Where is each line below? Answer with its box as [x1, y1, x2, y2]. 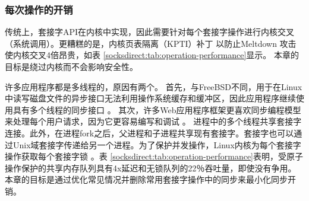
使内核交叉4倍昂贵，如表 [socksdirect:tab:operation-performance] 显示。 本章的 [5, 49, 299, 61]
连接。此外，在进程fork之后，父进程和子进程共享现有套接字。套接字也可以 [5, 126, 294, 139]
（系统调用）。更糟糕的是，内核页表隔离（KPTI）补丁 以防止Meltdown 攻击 [5, 37, 297, 49]
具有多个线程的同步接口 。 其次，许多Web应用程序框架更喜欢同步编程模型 [12, 103, 301, 116]
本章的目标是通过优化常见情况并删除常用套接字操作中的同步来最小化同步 [5, 173, 288, 186]
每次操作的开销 [5, 2, 73, 17]
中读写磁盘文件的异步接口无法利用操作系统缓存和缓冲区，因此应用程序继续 [5, 92, 296, 104]
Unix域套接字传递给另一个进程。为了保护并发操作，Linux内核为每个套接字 [12, 138, 301, 151]
